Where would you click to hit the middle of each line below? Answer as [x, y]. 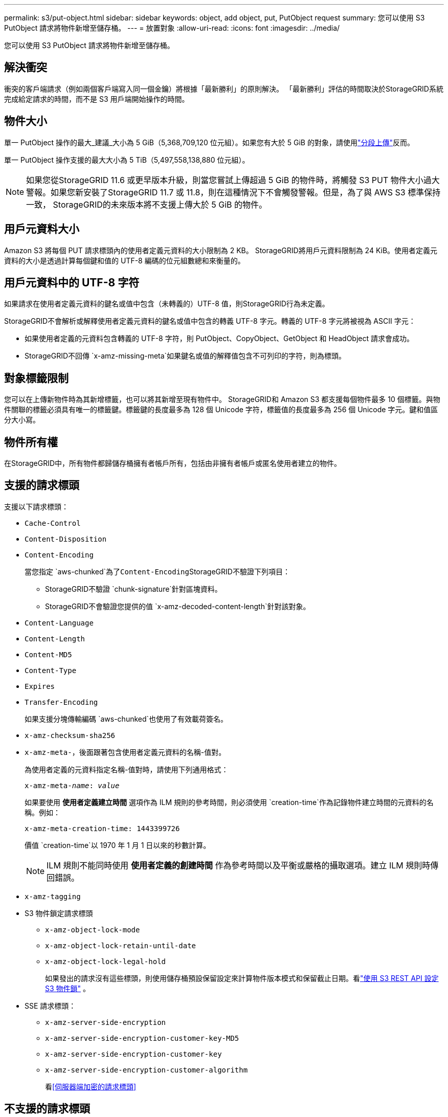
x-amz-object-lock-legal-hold [106, 961]
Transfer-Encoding [61, 702]
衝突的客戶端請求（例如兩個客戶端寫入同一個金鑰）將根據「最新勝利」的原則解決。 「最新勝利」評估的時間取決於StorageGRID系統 [224, 88]
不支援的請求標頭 [47, 1109]
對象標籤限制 [36, 378]
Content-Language [59, 623]
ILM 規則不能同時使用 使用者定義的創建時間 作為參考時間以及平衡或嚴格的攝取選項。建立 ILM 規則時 [239, 865]
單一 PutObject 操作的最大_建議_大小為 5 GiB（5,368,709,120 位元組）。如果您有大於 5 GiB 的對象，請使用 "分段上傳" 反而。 [209, 142]
